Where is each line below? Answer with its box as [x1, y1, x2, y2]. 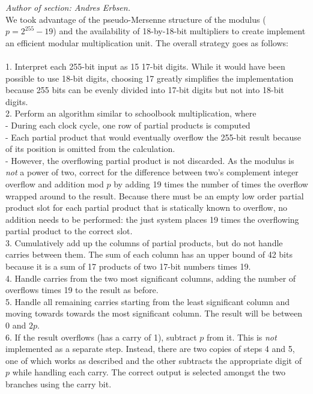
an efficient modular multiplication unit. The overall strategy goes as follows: [5, 36, 288, 49]
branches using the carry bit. [5, 378, 112, 390]
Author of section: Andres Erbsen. [5, 1, 130, 13]
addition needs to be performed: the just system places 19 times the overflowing [5, 213, 299, 225]
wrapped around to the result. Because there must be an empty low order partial [5, 189, 304, 202]
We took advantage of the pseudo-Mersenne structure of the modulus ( [5, 13, 266, 25]
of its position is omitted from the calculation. [5, 142, 175, 155]
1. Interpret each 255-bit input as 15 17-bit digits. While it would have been [5, 59, 285, 72]
